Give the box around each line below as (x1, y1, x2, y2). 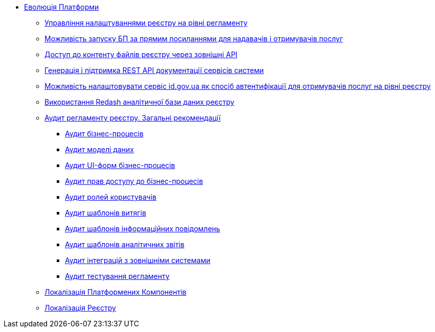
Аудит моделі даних (65, 145, 134, 154)
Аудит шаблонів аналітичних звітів (65, 240, 185, 249)
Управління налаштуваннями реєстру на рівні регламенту (44, 18, 248, 27)
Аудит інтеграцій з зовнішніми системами (65, 256, 211, 265)
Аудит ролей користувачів (65, 193, 156, 201)
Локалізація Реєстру (44, 303, 116, 312)
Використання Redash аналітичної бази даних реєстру (44, 98, 235, 106)
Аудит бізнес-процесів (65, 129, 144, 138)
